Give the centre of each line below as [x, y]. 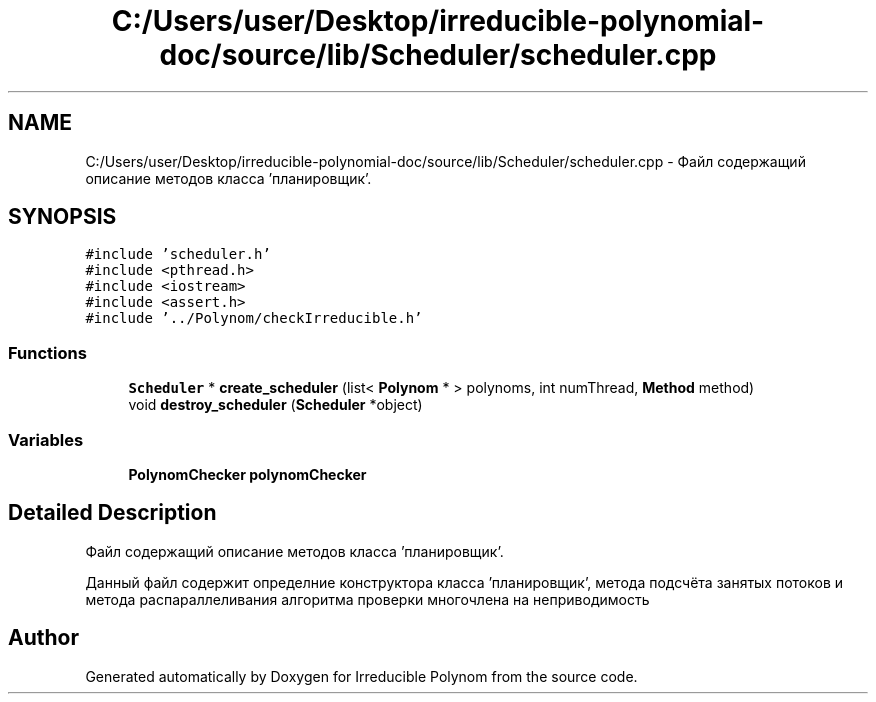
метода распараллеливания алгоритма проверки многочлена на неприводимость [367, 599]
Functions [47, 352]
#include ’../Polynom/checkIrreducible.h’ [254, 318]
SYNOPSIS [62, 217]
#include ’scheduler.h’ [178, 254]
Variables [46, 439]
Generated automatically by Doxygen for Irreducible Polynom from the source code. [361, 676]
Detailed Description [112, 513]
